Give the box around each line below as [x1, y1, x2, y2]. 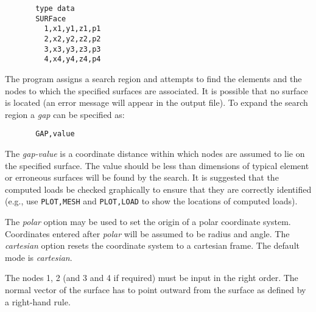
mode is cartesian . [5, 251, 72, 263]
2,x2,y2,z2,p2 [44, 34, 101, 43]
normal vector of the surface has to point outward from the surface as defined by [5, 283, 306, 296]
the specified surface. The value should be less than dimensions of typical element [5, 159, 309, 172]
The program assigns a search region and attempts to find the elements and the [5, 72, 302, 85]
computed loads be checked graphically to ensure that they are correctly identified [5, 182, 312, 195]
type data [35, 4, 75, 13]
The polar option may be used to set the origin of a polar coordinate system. [5, 215, 291, 227]
